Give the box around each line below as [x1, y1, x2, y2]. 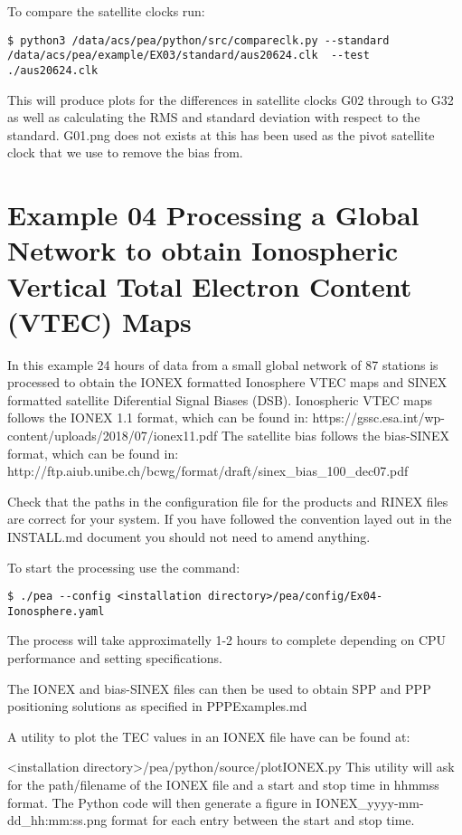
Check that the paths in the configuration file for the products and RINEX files [7, 491, 448, 510]
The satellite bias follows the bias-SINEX [221, 426, 450, 444]
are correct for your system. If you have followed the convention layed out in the [7, 509, 452, 528]
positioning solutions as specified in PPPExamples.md [7, 697, 307, 716]
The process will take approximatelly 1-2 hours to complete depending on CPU [7, 631, 447, 650]
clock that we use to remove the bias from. [7, 143, 243, 162]
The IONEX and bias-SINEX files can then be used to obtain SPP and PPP [7, 678, 431, 697]
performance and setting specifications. [7, 649, 222, 668]
